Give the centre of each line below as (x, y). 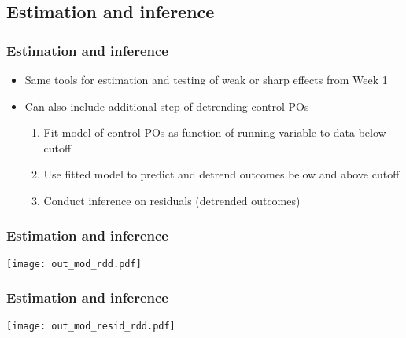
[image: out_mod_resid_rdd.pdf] (91, 326)
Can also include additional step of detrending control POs (167, 106)
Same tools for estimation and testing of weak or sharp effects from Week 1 (206, 79)
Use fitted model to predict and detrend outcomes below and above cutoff (221, 174)
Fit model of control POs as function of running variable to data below (215, 132)
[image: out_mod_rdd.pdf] (74, 264)
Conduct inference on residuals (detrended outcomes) (172, 200)
